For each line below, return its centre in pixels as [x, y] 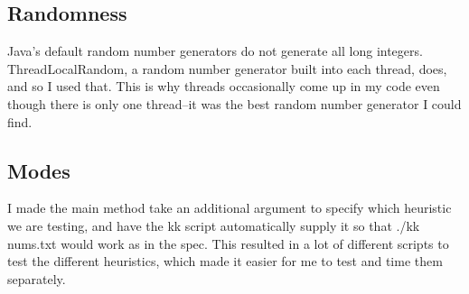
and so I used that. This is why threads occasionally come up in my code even [224, 86]
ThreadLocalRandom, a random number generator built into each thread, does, [227, 68]
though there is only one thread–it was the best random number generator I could [234, 103]
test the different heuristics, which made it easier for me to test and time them [225, 261]
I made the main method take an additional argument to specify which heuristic [230, 208]
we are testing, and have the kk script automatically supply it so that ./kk [214, 225]
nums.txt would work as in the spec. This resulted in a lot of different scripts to [228, 243]
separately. [37, 278]
